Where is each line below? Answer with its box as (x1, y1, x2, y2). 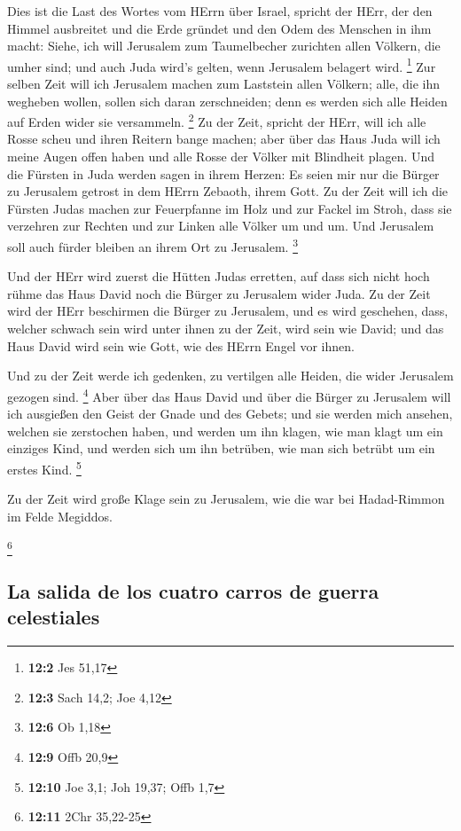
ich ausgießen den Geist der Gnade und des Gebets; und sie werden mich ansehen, (7, 404, 453, 423)
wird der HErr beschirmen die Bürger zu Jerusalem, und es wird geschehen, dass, (7, 302, 449, 320)
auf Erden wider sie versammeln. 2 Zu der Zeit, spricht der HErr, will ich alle (7, 110, 426, 130)
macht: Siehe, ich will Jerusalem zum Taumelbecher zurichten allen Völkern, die (7, 36, 441, 55)
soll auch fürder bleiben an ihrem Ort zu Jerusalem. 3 (7, 235, 299, 255)
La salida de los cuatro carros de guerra (7, 577, 379, 605)
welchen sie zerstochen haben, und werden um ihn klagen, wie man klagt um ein (7, 421, 443, 440)
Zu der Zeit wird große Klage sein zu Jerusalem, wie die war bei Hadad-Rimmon (7, 490, 445, 508)
